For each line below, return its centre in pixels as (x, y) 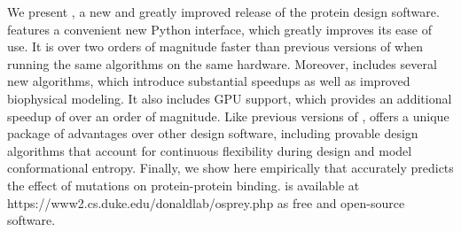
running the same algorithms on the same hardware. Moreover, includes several (222, 63)
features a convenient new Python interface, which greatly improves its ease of (219, 29)
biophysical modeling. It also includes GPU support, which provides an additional (230, 98)
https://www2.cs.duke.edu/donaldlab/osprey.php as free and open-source (206, 202)
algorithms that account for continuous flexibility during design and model (210, 150)
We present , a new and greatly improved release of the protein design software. (223, 12)
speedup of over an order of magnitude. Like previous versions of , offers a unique (228, 116)
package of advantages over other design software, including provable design (213, 133)
